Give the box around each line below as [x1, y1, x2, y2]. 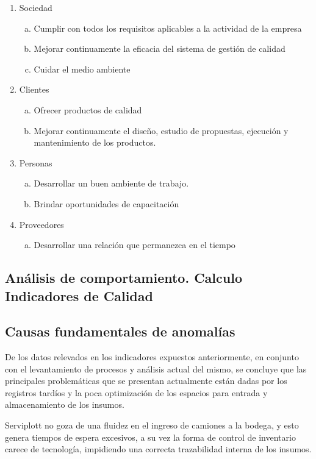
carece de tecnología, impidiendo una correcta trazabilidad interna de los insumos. [5, 443, 312, 455]
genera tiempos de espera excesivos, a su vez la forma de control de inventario [5, 430, 296, 443]
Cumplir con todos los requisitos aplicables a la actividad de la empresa [34, 21, 302, 34]
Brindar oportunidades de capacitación [34, 197, 179, 210]
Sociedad [19, 1, 52, 13]
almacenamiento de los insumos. [5, 398, 124, 411]
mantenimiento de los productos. [34, 136, 156, 149]
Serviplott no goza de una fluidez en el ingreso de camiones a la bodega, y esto [5, 419, 299, 432]
